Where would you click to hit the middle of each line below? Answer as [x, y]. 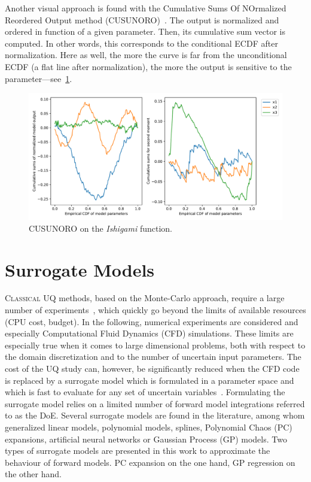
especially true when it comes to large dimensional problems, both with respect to [155, 345]
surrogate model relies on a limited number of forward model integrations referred [155, 403]
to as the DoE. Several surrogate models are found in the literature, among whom [155, 415]
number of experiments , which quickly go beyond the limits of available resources [155, 310]
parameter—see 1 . [39, 78]
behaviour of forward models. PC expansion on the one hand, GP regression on [150, 462]
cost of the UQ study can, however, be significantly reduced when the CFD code [152, 369]
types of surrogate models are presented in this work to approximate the [138, 451]
